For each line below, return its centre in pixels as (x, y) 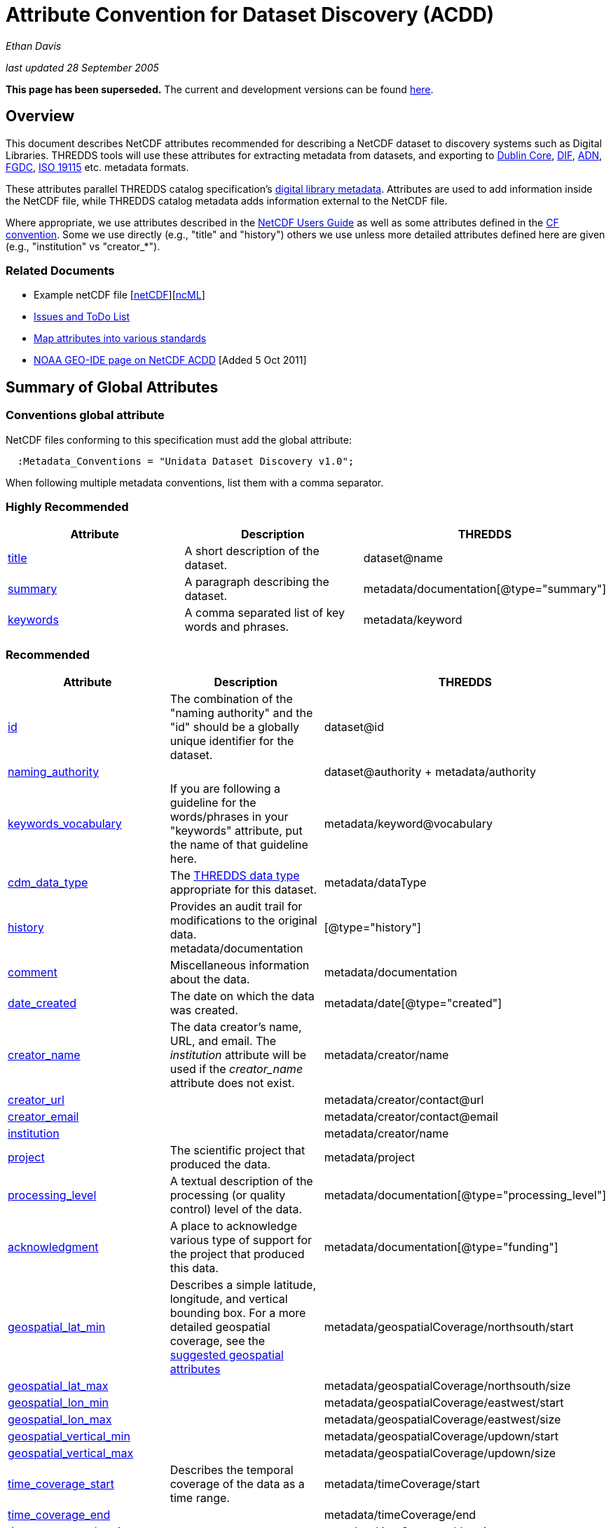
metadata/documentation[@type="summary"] (485, 589)
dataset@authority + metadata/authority (430, 772)
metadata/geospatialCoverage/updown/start (441, 1437)
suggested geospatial (227, 1355)
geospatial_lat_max (58, 1386)
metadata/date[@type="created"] (413, 1003)
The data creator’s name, (236, 1027)
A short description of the (252, 551)
